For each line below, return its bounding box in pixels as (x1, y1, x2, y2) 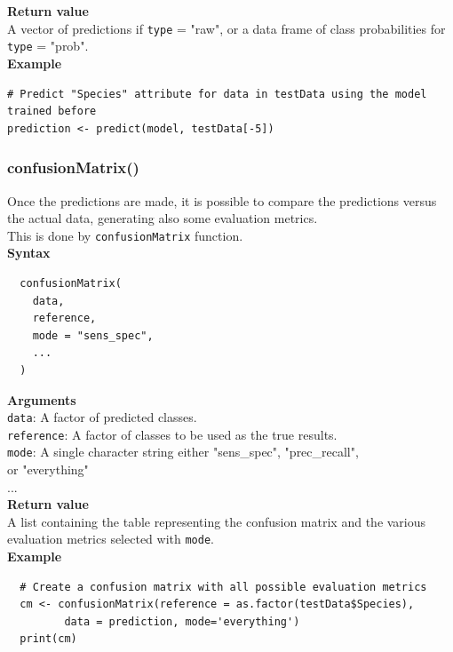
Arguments (7, 390, 76, 409)
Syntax (7, 243, 51, 262)
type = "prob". (7, 36, 89, 55)
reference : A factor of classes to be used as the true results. (7, 425, 338, 443)
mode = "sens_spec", (32, 329, 154, 342)
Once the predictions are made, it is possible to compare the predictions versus (7, 191, 437, 210)
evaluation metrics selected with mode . (7, 529, 214, 548)
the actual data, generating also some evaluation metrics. (7, 209, 318, 227)
